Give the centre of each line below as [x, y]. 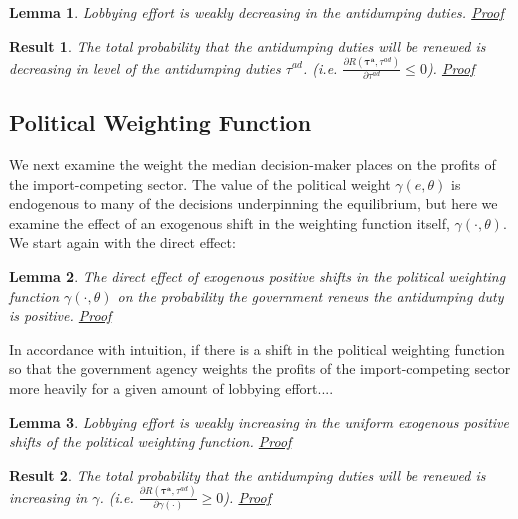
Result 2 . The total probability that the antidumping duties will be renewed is [247, 474]
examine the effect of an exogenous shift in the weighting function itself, [229, 222]
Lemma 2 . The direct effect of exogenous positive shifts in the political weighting [257, 275]
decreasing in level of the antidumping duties [145, 67]
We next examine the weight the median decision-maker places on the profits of [252, 164]
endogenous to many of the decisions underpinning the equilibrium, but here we [253, 203]
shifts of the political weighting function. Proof [150, 441]
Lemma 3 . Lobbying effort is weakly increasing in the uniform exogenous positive [259, 421]
